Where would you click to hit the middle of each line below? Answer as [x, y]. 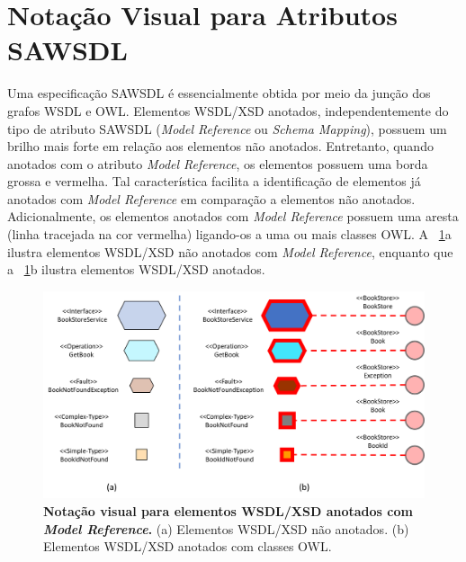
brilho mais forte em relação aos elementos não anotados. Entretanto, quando [220, 146]
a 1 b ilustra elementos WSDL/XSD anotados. [136, 269]
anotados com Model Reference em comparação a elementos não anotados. [211, 198]
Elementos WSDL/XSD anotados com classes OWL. [188, 546]
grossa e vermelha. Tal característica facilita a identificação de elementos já [214, 181]
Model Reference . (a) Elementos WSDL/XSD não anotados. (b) [226, 528]
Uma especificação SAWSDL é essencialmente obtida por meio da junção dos [219, 93]
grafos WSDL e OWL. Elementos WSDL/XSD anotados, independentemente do [228, 110]
